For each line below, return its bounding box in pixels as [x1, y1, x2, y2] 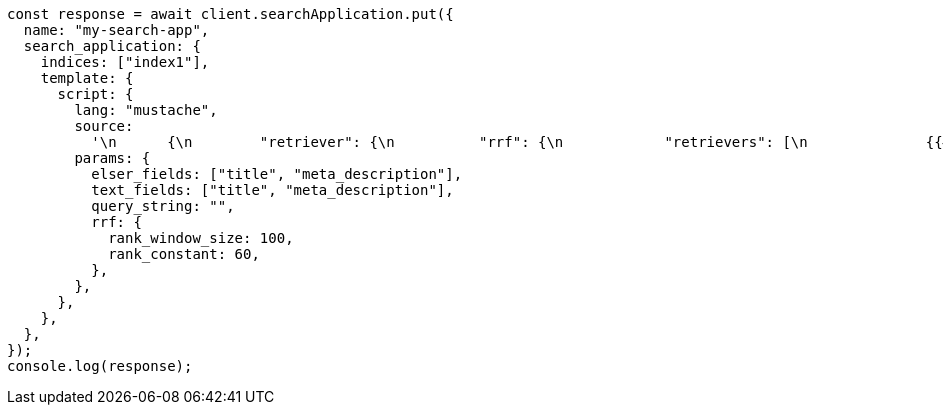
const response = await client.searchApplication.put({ [7, 6, 454, 22]
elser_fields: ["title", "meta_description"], [91, 166, 463, 182]
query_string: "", [91, 198, 235, 214]
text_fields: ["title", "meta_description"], [91, 182, 454, 198]
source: [74, 118, 134, 134]
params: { [74, 150, 151, 166]
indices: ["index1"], [40, 54, 210, 70]
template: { [40, 70, 134, 86]
